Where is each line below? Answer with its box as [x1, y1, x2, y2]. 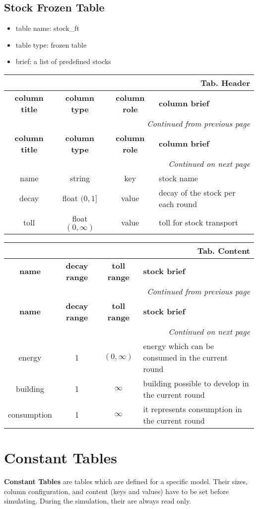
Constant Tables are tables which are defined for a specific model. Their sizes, [4, 476, 248, 487]
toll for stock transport [159, 216, 238, 228]
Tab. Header [200, 76, 250, 88]
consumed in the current [143, 351, 228, 363]
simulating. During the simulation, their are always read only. [4, 496, 192, 506]
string [69, 172, 90, 184]
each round [159, 198, 197, 210]
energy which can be [143, 340, 214, 352]
